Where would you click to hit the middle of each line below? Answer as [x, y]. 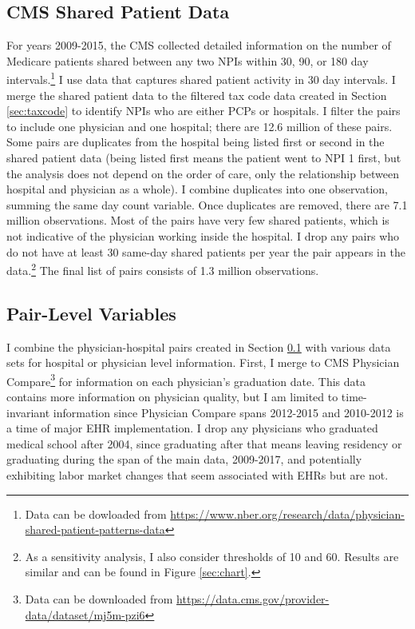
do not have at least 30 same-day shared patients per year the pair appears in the [206, 251]
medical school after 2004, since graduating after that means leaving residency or [204, 443]
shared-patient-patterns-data [95, 529]
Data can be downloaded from [99, 599]
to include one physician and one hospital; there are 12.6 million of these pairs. [200, 126]
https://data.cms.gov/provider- [253, 599]
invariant [28, 412]
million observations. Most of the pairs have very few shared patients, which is [198, 220]
